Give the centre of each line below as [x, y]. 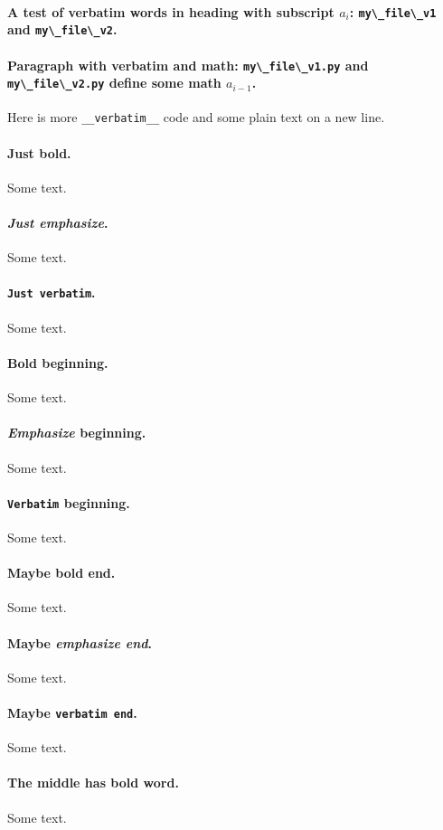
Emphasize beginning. [77, 433]
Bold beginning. [58, 362]
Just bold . [39, 152]
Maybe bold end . [61, 573]
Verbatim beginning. [69, 502]
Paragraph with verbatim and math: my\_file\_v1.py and [188, 65]
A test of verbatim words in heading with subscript [171, 11]
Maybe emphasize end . [80, 642]
